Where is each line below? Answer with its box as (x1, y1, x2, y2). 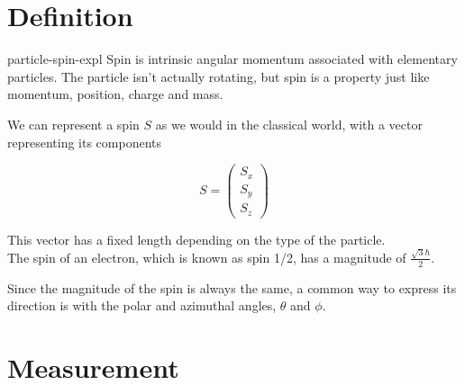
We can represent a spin (7, 114, 140, 133)
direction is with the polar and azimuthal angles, (7, 296, 277, 315)
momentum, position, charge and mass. (7, 85, 223, 103)
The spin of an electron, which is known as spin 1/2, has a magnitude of (7, 247, 406, 266)
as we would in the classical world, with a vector (155, 114, 423, 133)
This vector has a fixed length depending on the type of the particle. (7, 229, 386, 248)
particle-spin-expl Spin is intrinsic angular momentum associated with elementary (7, 49, 458, 68)
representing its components (7, 132, 162, 151)
